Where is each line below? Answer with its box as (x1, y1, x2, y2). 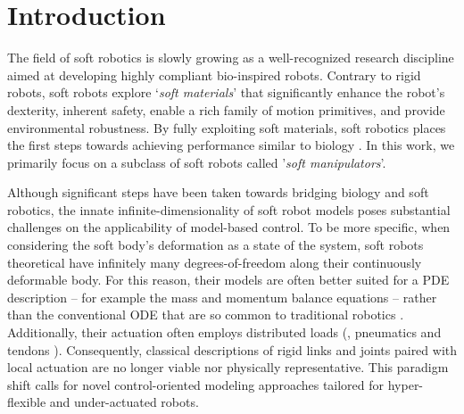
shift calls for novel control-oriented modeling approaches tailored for (7, 375, 385, 393)
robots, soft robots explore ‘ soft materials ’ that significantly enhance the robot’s (7, 83, 445, 102)
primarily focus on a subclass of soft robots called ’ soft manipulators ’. (7, 153, 386, 171)
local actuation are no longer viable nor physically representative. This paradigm (7, 358, 449, 377)
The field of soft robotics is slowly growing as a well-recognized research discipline (7, 48, 454, 67)
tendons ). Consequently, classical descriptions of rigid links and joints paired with (7, 340, 458, 359)
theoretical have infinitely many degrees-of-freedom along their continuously (7, 253, 422, 271)
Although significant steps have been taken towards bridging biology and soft (7, 183, 429, 202)
